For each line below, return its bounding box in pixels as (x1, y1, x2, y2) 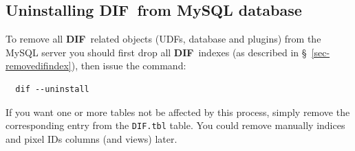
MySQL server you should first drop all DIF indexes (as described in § (6, 45, 307, 59)
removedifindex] (6, 58, 72, 73)
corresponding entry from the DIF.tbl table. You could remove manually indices (6, 118, 345, 132)
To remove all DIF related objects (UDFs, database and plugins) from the (6, 32, 321, 46)
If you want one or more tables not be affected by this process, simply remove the (6, 104, 350, 119)
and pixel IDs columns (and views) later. (6, 131, 177, 146)
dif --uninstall (15, 84, 89, 94)
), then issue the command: (71, 58, 186, 73)
